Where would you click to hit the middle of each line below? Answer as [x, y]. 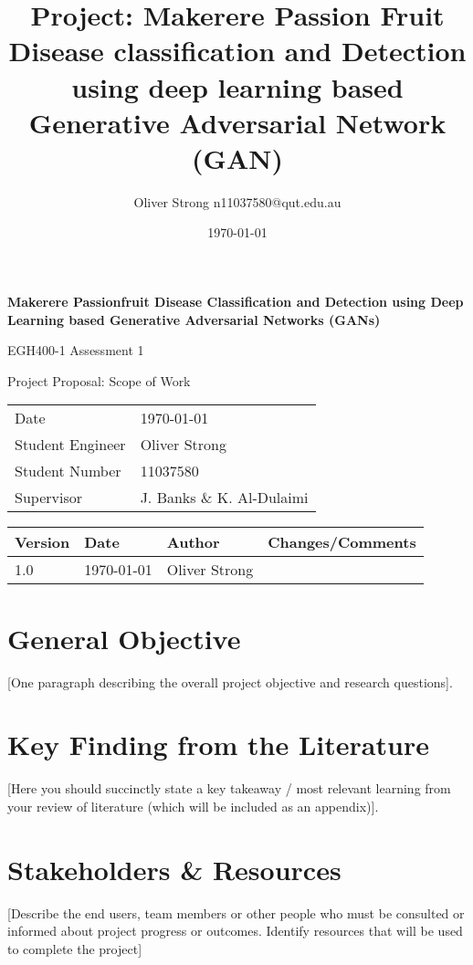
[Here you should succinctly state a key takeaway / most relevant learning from [229, 788]
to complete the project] [75, 948]
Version [42, 542]
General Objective [124, 638]
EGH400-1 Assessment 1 [76, 350]
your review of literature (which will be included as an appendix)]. [193, 806]
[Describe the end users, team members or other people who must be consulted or [236, 913]
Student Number [68, 471]
